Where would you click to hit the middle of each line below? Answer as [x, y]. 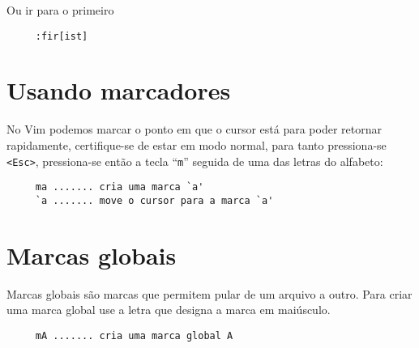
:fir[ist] [62, 36]
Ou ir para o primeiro [60, 10]
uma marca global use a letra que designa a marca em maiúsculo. [169, 310]
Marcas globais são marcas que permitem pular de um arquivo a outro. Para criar [209, 293]
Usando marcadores [119, 90]
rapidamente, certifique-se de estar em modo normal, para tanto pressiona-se [197, 144]
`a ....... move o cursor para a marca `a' [154, 200]
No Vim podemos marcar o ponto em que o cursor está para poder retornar [194, 129]
